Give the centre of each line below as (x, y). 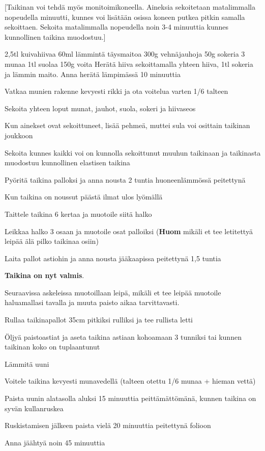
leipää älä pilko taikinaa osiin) (52, 241)
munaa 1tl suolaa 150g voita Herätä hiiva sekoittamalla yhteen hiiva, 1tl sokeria (129, 64)
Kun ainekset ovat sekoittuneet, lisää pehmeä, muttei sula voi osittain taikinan (127, 125)
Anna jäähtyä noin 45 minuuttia (55, 442)
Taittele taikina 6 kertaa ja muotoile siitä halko (78, 214)
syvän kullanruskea (34, 408)
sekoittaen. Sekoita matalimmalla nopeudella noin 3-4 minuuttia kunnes (117, 27)
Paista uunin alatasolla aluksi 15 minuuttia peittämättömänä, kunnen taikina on (130, 398)
